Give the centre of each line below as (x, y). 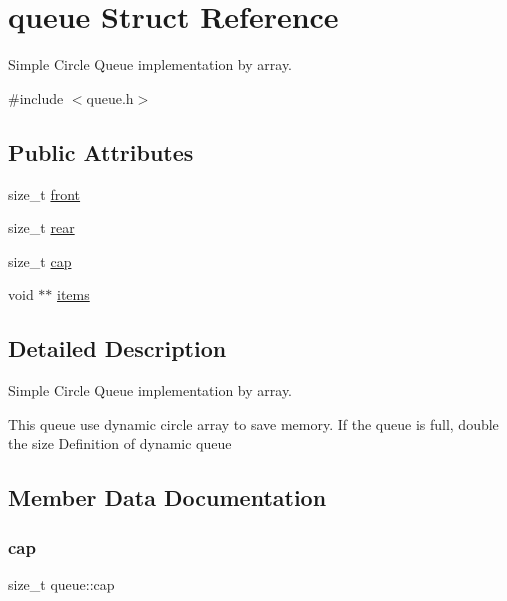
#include (36, 97)
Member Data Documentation (167, 497)
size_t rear (41, 227)
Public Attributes (101, 151)
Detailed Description (117, 348)
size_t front (44, 193)
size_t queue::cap (61, 583)
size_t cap (40, 260)
